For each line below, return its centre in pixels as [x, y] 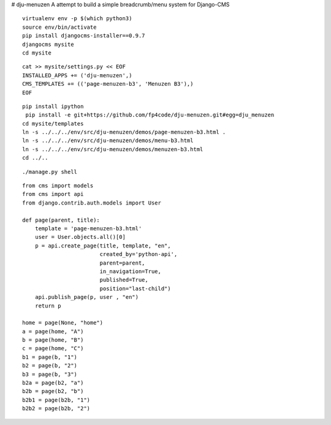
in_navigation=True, [131, 271]
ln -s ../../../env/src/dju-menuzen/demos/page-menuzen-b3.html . [124, 132]
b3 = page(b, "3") [50, 374]
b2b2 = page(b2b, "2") [56, 408]
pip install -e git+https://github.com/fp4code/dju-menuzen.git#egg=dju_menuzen [150, 115]
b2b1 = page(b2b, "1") [56, 400]
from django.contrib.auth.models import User [92, 203]
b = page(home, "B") [53, 340]
